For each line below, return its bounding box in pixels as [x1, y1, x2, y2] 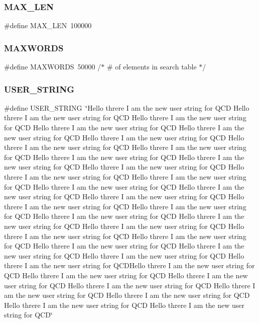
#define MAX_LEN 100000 [4, 20, 92, 31]
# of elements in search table [106, 61, 197, 72]
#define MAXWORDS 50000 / [4, 61, 101, 72]
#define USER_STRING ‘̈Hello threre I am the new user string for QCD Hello [4, 102, 249, 113]
